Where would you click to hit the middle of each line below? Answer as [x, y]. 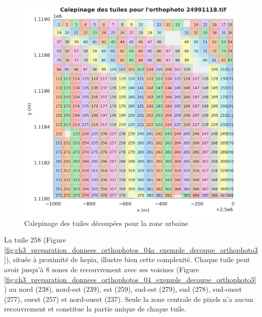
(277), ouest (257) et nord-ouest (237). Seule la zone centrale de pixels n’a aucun [129, 299]
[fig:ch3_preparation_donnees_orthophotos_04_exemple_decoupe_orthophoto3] [130, 279]
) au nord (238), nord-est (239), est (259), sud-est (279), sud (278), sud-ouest [123, 289]
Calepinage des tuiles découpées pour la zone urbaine [106, 223]
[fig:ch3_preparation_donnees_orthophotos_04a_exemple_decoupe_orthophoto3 [131, 249]
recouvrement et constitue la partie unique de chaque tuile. [95, 309]
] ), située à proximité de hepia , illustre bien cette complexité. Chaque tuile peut [127, 259]
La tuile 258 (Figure [35, 240]
